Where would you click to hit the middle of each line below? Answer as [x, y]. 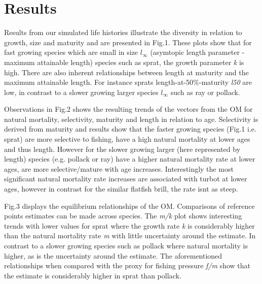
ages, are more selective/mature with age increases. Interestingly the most [119, 168]
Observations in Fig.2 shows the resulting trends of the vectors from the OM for [128, 109]
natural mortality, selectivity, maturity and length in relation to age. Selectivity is [131, 119]
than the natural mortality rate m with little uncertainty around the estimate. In [130, 235]
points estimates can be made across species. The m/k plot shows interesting [123, 216]
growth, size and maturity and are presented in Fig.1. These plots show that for [128, 42]
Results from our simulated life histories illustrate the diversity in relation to [123, 32]
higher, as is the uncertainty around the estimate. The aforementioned [113, 255]
